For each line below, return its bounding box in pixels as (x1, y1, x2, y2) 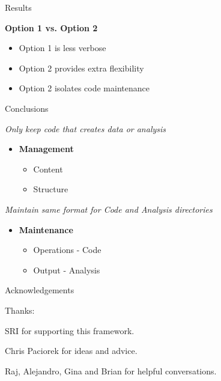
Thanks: (5, 303, 35, 316)
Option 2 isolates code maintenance (19, 82, 150, 94)
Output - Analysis (33, 263, 100, 276)
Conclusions (5, 102, 49, 114)
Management (19, 142, 74, 155)
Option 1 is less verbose (19, 41, 106, 54)
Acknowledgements (5, 284, 74, 296)
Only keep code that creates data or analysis (5, 122, 166, 135)
